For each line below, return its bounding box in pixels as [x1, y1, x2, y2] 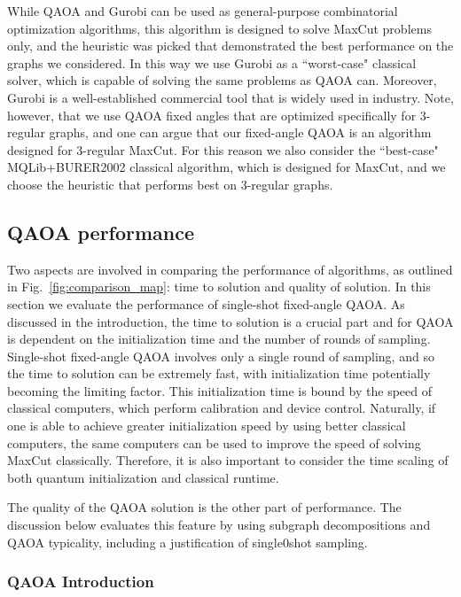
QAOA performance [7, 218, 195, 245]
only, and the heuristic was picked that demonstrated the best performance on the [7, 36, 454, 55]
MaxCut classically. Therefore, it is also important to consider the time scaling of [7, 451, 449, 469]
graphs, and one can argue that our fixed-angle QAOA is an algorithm [49, 123, 432, 142]
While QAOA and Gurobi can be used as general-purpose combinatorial [7, 2, 398, 19]
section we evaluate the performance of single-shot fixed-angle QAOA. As [7, 294, 405, 313]
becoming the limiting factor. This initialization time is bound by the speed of [7, 381, 433, 399]
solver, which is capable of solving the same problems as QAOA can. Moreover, [7, 71, 437, 89]
